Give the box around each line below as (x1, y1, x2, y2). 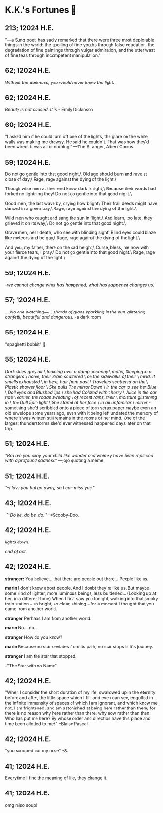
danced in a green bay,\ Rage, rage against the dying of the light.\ (5, 206, 137, 211)
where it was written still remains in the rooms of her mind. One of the (5, 415, 145, 421)
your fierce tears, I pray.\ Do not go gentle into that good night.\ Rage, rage (5, 250, 155, 255)
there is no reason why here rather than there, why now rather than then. (5, 710, 151, 716)
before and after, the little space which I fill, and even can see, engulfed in (5, 695, 153, 701)
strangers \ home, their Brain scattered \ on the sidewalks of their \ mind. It (5, 374, 155, 379)
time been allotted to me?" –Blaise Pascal (5, 721, 88, 727)
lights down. (5, 539, 30, 545)
